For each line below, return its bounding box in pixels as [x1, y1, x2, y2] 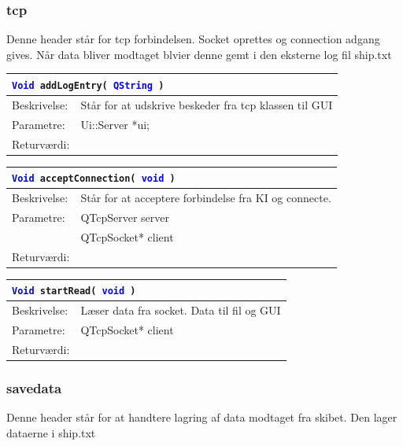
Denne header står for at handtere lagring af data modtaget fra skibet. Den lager [6, 409, 397, 426]
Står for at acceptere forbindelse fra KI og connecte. [80, 190, 331, 205]
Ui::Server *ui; [80, 116, 150, 132]
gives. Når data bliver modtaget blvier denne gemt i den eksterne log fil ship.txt [6, 46, 392, 62]
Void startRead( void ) [12, 286, 136, 297]
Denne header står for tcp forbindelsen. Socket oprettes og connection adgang [6, 31, 380, 47]
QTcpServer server [80, 208, 170, 225]
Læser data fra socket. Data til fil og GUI [80, 302, 281, 319]
